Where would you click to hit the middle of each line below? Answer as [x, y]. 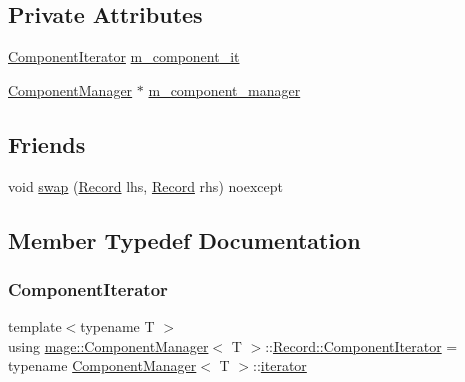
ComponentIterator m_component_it [124, 56]
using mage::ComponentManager [108, 345]
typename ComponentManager [102, 365]
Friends [47, 143]
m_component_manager [224, 89]
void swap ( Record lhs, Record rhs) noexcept [145, 185]
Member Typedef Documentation [184, 239]
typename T [117, 326]
